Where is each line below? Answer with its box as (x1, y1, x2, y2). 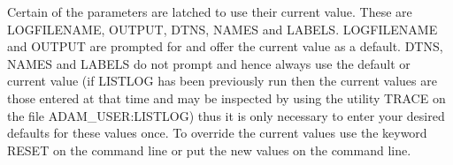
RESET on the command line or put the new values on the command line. (7, 140, 411, 159)
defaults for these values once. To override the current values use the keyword (7, 124, 427, 142)
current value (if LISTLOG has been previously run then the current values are (7, 71, 437, 90)
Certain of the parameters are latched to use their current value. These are (7, 3, 412, 20)
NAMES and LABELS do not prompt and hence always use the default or (7, 54, 411, 72)
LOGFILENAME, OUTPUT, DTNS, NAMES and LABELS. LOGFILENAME (7, 19, 438, 38)
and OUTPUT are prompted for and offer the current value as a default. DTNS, (7, 37, 443, 56)
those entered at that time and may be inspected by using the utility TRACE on (7, 88, 446, 107)
